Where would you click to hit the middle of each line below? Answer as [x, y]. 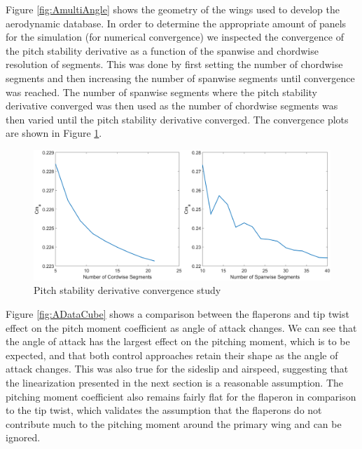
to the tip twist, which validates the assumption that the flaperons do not [164, 410]
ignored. [23, 437]
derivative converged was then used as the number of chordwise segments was [172, 106]
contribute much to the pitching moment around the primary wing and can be [174, 423]
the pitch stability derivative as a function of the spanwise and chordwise [162, 50]
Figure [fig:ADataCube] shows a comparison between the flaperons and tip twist [177, 314]
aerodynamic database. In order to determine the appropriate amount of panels [176, 23]
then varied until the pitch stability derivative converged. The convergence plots [177, 119]
